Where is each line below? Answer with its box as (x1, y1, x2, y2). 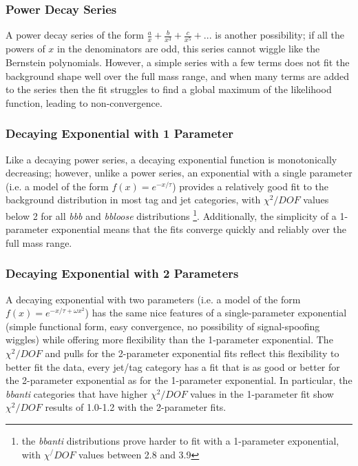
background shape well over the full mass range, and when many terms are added (6, 68, 350, 83)
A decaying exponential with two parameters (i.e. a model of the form (6, 292, 301, 306)
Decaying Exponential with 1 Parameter (6, 125, 234, 142)
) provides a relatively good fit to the (172, 179, 329, 193)
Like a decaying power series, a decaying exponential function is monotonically (6, 152, 337, 166)
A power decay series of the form (6, 28, 144, 42)
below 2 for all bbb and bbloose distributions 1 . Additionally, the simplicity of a (6, 206, 337, 223)
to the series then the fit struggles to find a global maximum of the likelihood (6, 82, 332, 97)
